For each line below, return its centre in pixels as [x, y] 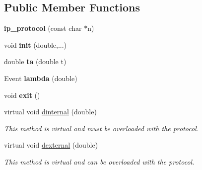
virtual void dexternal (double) [51, 145]
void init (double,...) [35, 44]
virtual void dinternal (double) [50, 112]
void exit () [22, 95]
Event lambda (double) [41, 78]
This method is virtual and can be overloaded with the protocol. [99, 161]
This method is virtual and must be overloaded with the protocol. [101, 128]
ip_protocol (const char [43, 28]
